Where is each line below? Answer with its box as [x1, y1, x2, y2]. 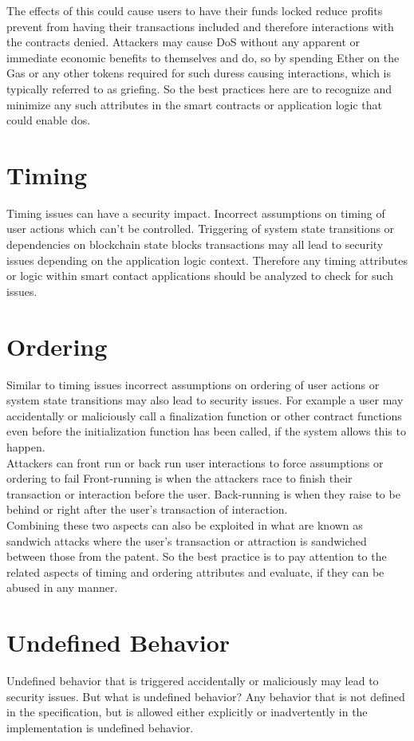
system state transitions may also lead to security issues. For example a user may [6, 392, 404, 408]
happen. [6, 438, 45, 455]
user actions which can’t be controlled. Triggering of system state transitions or [6, 220, 395, 237]
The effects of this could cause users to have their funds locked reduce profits [6, 2, 383, 18]
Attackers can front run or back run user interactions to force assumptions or [6, 454, 384, 471]
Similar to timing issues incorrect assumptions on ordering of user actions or [6, 376, 380, 392]
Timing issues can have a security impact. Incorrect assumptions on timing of [6, 204, 385, 221]
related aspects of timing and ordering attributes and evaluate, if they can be [6, 563, 384, 580]
